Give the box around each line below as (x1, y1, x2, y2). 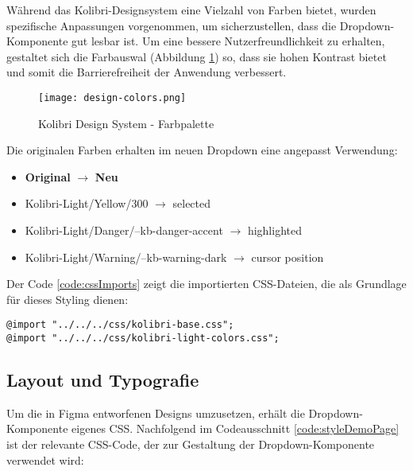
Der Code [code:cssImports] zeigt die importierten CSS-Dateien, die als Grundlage (6, 275, 407, 292)
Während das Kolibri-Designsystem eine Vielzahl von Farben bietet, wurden (6, 2, 376, 18)
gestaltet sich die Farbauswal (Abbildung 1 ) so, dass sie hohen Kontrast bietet (6, 48, 387, 64)
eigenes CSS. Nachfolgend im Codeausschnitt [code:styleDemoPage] (71, 420, 399, 437)
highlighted (247, 222, 302, 238)
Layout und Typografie (6, 368, 199, 392)
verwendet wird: (6, 451, 84, 468)
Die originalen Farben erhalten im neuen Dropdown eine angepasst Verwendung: (6, 142, 398, 158)
